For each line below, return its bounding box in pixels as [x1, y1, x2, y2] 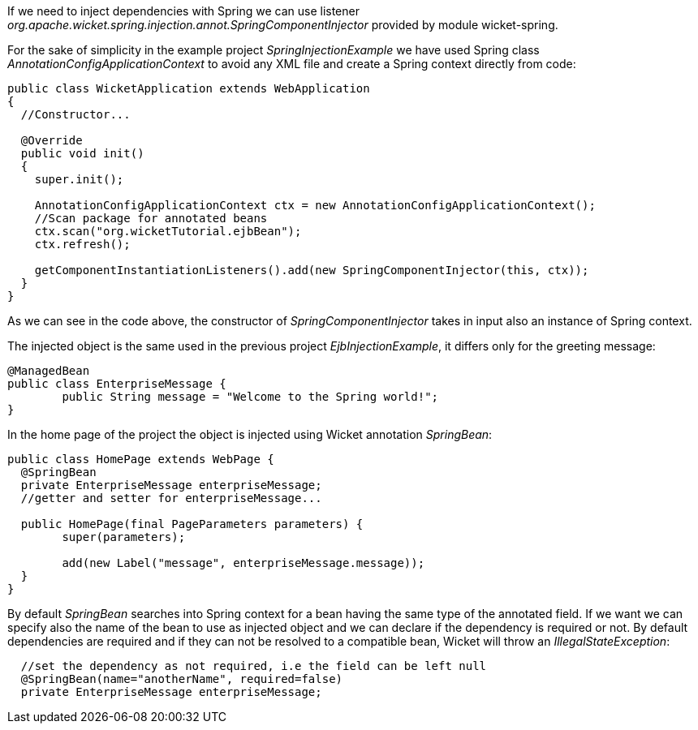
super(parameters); [62, 530, 186, 543]
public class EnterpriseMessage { [7, 377, 226, 390]
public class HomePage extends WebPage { [7, 453, 274, 466]
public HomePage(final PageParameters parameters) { [20, 517, 364, 530]
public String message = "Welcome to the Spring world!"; [62, 390, 439, 403]
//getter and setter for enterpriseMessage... [20, 492, 322, 505]
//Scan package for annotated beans [34, 212, 268, 225]
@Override [20, 134, 83, 147]
